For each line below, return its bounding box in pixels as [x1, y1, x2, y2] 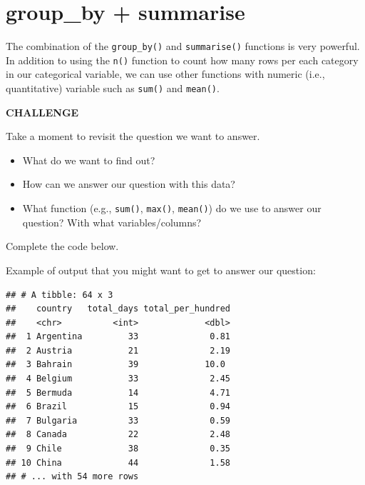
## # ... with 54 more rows [6, 471, 139, 482]
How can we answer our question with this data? [22, 176, 235, 191]
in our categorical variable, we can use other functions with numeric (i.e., [6, 66, 325, 81]
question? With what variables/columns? [22, 214, 202, 229]
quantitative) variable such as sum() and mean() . [6, 81, 220, 96]
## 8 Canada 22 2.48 [6, 429, 230, 440]
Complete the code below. [6, 239, 119, 254]
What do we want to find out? [22, 152, 155, 167]
